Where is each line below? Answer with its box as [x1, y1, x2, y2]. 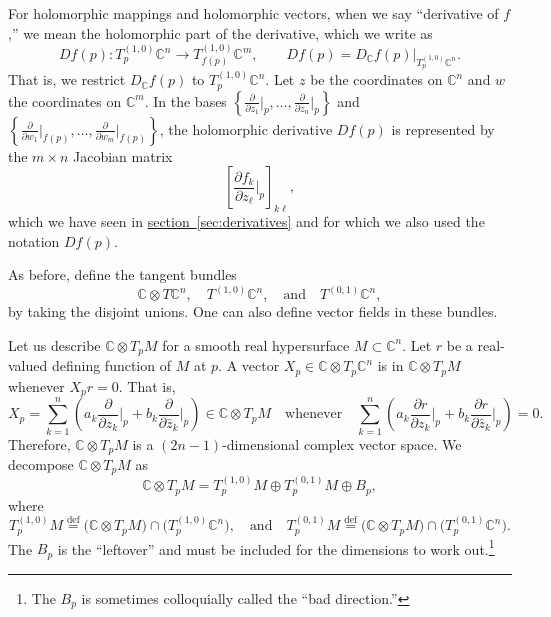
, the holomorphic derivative [159, 118, 333, 139]
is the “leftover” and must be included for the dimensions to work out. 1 [57, 535, 495, 559]
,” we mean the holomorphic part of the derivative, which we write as [8, 22, 433, 43]
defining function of [51, 355, 171, 376]
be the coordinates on [310, 69, 443, 90]
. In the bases [144, 90, 227, 111]
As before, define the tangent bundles [8, 264, 237, 285]
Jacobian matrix [73, 145, 173, 166]
